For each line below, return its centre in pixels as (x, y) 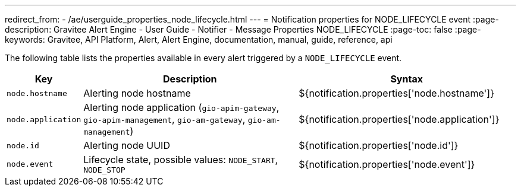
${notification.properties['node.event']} (387, 164)
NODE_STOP (104, 170)
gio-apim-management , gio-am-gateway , (164, 119)
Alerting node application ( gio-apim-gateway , (181, 107)
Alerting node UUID (127, 145)
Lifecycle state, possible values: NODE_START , (181, 160)
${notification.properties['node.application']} (399, 119)
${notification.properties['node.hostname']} (396, 93)
